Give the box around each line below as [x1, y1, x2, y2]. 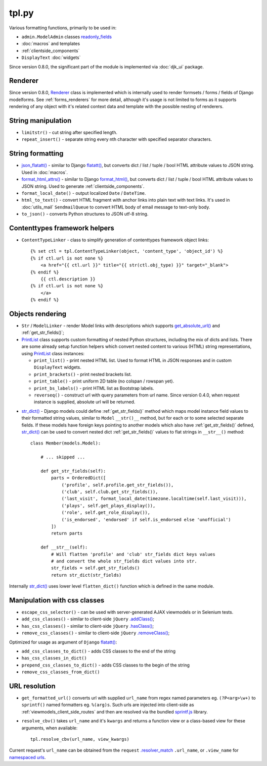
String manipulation [9, 116, 72, 125]
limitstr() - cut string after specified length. [21, 129, 118, 136]
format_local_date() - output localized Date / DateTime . [21, 190, 146, 196]
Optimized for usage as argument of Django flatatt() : [9, 639, 117, 645]
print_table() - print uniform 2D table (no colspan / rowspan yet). [34, 378, 174, 384]
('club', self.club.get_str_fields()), [61, 489, 158, 495]
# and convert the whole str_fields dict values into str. [51, 558, 197, 564]
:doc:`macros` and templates [21, 41, 80, 47]
